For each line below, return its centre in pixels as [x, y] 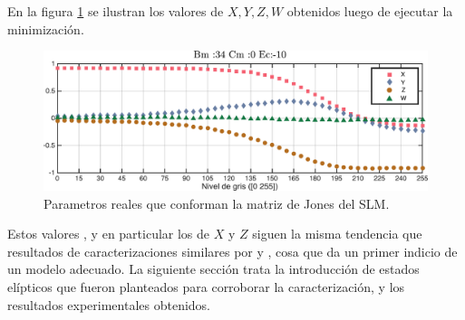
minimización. [46, 28]
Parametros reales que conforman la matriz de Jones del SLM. [217, 203]
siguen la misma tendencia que [337, 234]
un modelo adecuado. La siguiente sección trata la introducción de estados [213, 269]
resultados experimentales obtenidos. [109, 304]
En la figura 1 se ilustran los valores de [116, 11]
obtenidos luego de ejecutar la [370, 11]
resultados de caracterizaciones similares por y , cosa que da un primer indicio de [232, 251]
